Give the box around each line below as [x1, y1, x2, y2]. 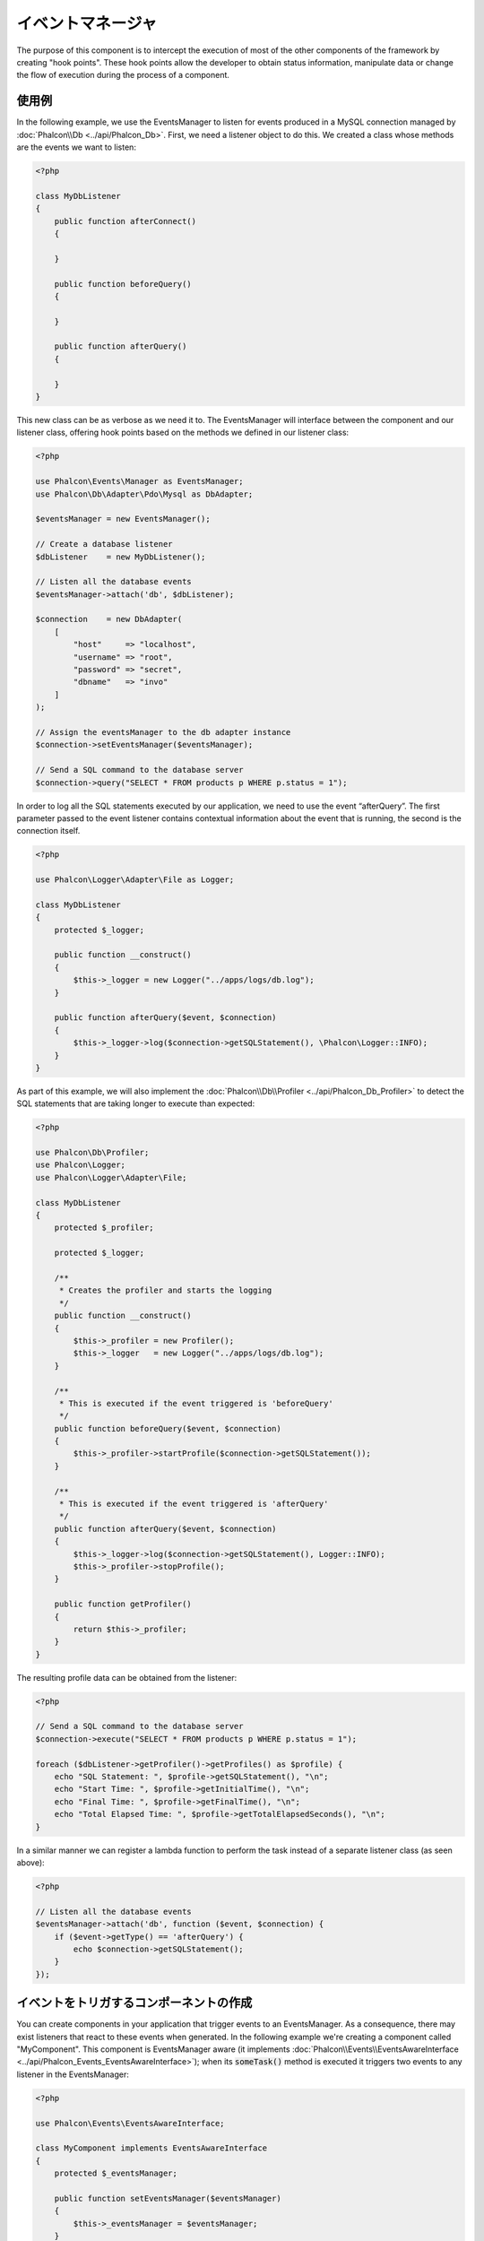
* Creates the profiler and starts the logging [58, 1285, 272, 1295]
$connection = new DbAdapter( [35, 614, 183, 625]
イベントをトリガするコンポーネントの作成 [16, 1995, 253, 2011]
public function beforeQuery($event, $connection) [54, 1423, 281, 1433]
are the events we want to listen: [16, 142, 136, 152]
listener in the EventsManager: [16, 2069, 129, 2080]
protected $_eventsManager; [54, 2168, 178, 2178]
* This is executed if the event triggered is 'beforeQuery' [58, 1398, 333, 1408]
